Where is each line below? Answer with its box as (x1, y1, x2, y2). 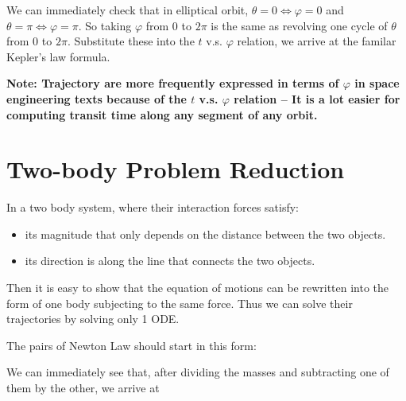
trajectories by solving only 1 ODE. (6, 310, 180, 327)
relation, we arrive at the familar (237, 33, 396, 49)
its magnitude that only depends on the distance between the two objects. (25, 225, 386, 242)
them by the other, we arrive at (6, 380, 160, 396)
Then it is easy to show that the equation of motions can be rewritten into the (6, 279, 389, 296)
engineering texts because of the (6, 90, 187, 107)
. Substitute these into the (67, 33, 195, 49)
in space (354, 75, 400, 91)
